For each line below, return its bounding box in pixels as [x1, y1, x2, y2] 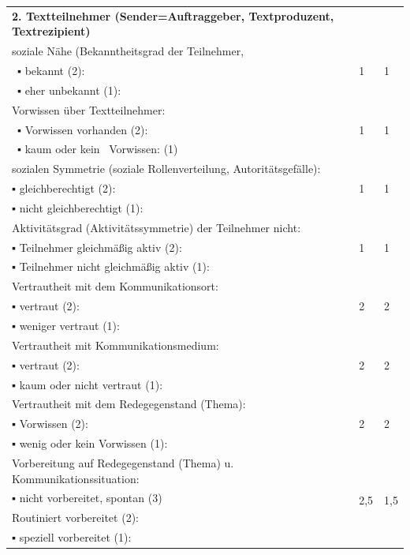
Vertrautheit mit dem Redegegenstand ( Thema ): [12, 396, 246, 412]
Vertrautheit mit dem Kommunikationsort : [12, 278, 218, 294]
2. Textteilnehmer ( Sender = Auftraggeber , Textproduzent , [12, 7, 334, 24]
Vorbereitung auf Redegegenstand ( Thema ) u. [12, 454, 234, 471]
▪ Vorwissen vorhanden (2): [17, 121, 148, 137]
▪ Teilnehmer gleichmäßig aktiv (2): [12, 238, 182, 255]
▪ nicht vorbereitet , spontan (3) [12, 489, 162, 506]
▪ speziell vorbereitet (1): [12, 529, 132, 546]
